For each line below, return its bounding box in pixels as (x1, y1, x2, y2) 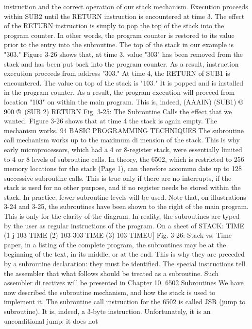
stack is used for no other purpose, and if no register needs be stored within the (4, 182, 241, 192)
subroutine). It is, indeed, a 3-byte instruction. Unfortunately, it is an (4, 306, 211, 316)
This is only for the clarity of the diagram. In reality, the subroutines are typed (4, 211, 240, 221)
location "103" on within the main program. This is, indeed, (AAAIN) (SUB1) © (4, 96, 243, 106)
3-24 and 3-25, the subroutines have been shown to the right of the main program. (4, 201, 249, 211)
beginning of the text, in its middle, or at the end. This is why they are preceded (4, 249, 245, 259)
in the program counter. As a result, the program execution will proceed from (4, 87, 235, 97)
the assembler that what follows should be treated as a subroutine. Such (4, 268, 218, 278)
